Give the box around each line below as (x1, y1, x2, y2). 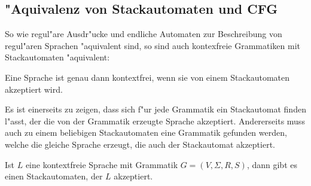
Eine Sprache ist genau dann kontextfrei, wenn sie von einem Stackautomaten (5, 71, 290, 83)
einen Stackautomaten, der (5, 170, 103, 182)
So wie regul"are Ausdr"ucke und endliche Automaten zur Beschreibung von (5, 28, 282, 40)
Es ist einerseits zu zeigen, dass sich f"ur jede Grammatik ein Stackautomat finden (5, 103, 306, 115)
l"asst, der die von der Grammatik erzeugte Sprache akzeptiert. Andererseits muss (5, 114, 305, 127)
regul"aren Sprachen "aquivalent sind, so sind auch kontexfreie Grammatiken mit (5, 39, 301, 51)
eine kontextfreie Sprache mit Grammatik (25, 158, 178, 170)
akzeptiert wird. (5, 83, 63, 95)
